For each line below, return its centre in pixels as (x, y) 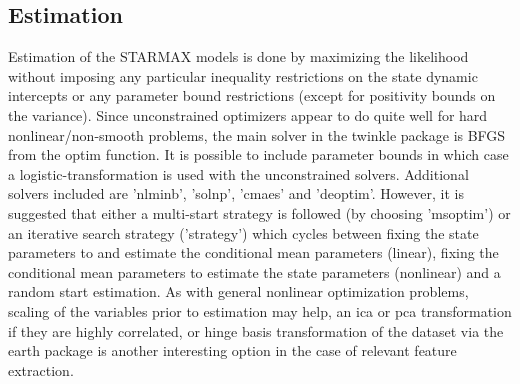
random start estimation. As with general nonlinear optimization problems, (238, 291)
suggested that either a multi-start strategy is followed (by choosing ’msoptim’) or (259, 212)
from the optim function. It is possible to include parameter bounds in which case (258, 154)
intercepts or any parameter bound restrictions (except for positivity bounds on (252, 95)
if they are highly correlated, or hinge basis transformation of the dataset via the (256, 330)
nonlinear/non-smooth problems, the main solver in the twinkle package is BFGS (257, 134)
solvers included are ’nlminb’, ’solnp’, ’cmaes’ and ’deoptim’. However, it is (236, 193)
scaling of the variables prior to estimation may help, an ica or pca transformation (260, 310)
